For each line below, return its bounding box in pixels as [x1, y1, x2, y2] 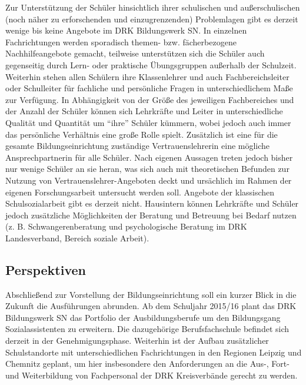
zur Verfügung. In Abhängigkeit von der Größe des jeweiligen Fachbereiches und [5, 93, 294, 105]
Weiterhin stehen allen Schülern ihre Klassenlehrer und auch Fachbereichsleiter [5, 70, 290, 82]
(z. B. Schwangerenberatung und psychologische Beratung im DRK [5, 220, 247, 233]
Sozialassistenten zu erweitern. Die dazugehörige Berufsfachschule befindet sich [5, 323, 290, 335]
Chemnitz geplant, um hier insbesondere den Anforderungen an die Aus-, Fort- [5, 357, 290, 370]
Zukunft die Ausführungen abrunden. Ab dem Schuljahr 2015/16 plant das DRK [5, 300, 297, 312]
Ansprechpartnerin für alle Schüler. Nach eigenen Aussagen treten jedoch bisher [5, 151, 293, 163]
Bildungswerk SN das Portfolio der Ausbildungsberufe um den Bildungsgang [5, 311, 281, 323]
